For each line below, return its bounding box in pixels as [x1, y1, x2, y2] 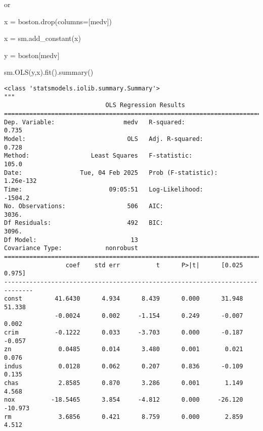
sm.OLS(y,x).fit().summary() [4, 67, 94, 77]
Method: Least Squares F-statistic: [4, 152, 193, 160]
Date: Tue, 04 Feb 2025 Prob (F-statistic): [4, 169, 218, 176]
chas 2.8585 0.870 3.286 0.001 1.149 [4, 379, 243, 387]
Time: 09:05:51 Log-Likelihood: [4, 185, 203, 193]
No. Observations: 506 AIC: [4, 203, 163, 210]
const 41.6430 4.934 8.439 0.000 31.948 [4, 295, 243, 303]
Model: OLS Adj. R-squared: [4, 135, 203, 142]
